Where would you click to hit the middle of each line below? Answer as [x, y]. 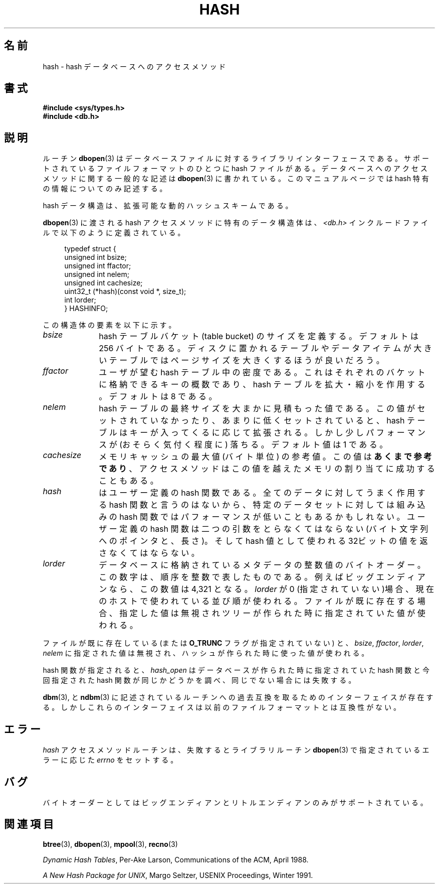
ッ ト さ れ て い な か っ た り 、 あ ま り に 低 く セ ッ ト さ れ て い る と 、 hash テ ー [262, 421]
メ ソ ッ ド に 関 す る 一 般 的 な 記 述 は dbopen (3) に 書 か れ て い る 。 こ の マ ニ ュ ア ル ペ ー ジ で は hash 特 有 [236, 179]
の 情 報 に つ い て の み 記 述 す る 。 [105, 189]
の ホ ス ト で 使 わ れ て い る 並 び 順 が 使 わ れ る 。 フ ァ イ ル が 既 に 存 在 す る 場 [262, 601]
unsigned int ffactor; [98, 266]
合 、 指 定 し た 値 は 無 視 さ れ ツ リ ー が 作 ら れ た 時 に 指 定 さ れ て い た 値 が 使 [262, 613]
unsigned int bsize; [95, 257]
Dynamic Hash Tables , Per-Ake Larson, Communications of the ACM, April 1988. [176, 859]
